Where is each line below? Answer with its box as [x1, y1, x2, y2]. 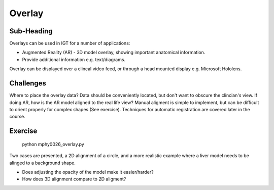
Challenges [9, 79, 47, 88]
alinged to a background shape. [9, 160, 76, 166]
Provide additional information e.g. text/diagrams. [22, 56, 126, 63]
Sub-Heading [9, 27, 53, 35]
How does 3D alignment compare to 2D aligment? [22, 176, 126, 182]
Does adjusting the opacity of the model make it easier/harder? [22, 169, 154, 175]
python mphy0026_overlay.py [22, 141, 85, 147]
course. [9, 114, 25, 120]
